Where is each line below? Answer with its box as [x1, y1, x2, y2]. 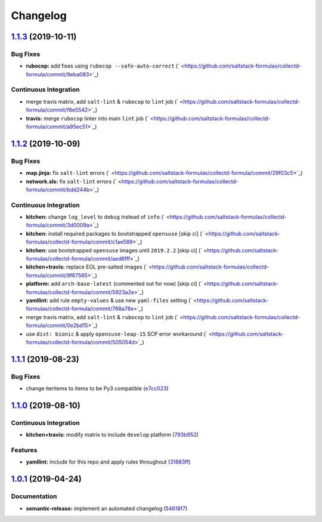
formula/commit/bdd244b [26, 186, 90, 193]
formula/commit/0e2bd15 [26, 322, 89, 329]
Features [11, 446, 38, 455]
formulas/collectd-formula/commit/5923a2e [26, 288, 134, 295]
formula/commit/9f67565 [26, 271, 88, 279]
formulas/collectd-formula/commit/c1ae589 [26, 239, 133, 246]
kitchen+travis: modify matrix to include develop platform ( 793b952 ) [26, 431, 199, 438]
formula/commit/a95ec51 [26, 123, 88, 131]
